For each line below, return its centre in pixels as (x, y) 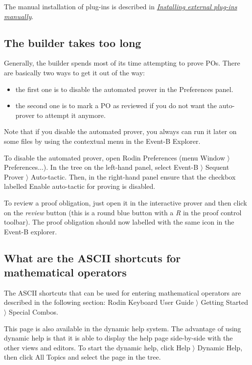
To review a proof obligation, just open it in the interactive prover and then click (126, 202)
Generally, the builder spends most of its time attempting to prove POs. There (122, 63)
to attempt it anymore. (71, 115)
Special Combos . (34, 312)
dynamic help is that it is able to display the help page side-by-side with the (118, 338)
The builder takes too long (73, 42)
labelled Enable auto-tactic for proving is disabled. (80, 186)
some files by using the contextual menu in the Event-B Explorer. (102, 141)
